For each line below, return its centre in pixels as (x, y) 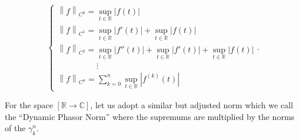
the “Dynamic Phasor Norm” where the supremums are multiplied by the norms (150, 116)
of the (15, 128)
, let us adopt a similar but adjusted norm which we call (192, 105)
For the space (29, 105)
